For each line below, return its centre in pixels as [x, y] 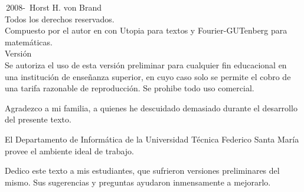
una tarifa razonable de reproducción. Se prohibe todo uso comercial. [130, 88]
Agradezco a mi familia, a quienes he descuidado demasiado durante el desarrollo [151, 107]
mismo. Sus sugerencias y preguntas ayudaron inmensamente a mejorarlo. [138, 182]
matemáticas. [29, 42]
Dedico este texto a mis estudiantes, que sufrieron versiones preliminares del [142, 171]
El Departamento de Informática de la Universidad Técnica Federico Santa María [152, 139]
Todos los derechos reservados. [60, 19]
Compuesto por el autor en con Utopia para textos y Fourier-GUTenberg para [146, 30]
